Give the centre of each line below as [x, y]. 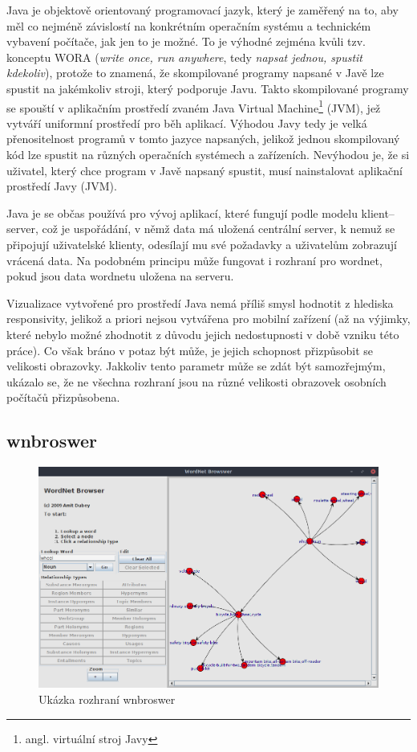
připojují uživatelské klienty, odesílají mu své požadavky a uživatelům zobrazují [202, 244]
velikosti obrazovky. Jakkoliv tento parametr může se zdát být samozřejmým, [196, 366]
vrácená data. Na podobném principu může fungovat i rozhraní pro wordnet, [194, 260]
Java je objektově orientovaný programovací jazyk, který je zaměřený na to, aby [202, 10]
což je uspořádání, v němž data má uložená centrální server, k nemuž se [219, 229]
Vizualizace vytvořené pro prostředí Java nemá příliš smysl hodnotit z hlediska [200, 302]
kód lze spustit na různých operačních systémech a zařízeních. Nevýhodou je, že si [208, 154]
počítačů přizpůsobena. [63, 397]
